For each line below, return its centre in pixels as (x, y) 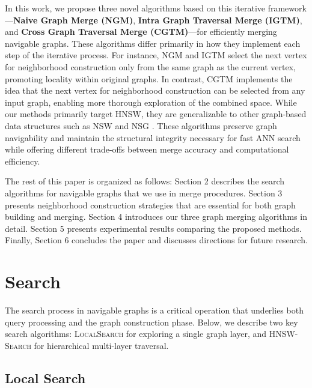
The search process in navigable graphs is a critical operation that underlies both (154, 310)
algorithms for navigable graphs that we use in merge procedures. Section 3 (144, 192)
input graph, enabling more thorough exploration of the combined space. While (151, 102)
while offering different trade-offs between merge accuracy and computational (147, 149)
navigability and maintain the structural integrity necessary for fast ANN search (153, 137)
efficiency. (23, 161)
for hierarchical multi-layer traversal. (101, 345)
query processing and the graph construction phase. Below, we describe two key (151, 322)
